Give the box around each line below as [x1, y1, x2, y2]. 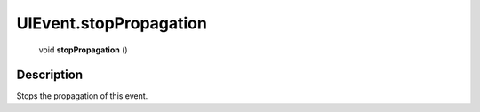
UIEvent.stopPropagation [16, 13, 208, 33]
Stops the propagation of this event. [16, 91, 148, 101]
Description [16, 68, 84, 83]
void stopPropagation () [38, 44, 128, 55]
